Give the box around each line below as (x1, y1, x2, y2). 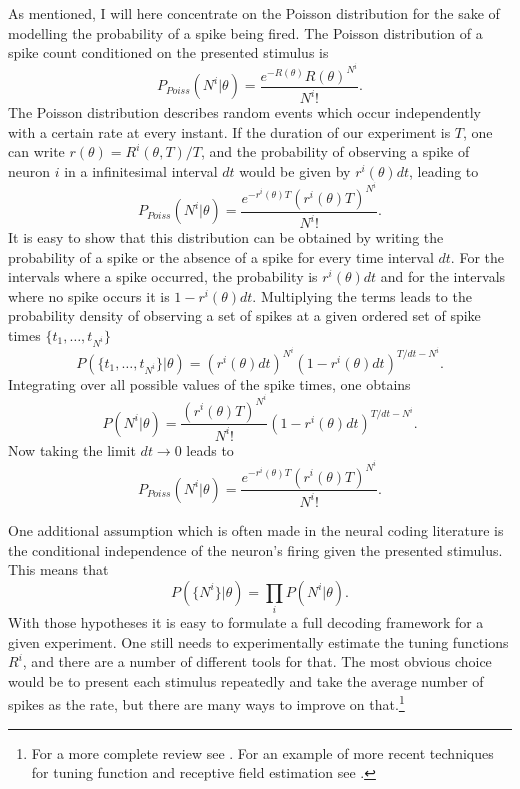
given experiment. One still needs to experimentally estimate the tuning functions (8, 631, 509, 652)
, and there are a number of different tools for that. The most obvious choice (22, 651, 492, 672)
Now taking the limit (8, 439, 136, 460)
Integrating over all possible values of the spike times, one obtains (8, 373, 411, 394)
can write (8, 141, 65, 162)
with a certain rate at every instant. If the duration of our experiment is (8, 121, 451, 142)
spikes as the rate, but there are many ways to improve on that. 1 (8, 691, 405, 715)
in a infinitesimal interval (64, 161, 218, 182)
